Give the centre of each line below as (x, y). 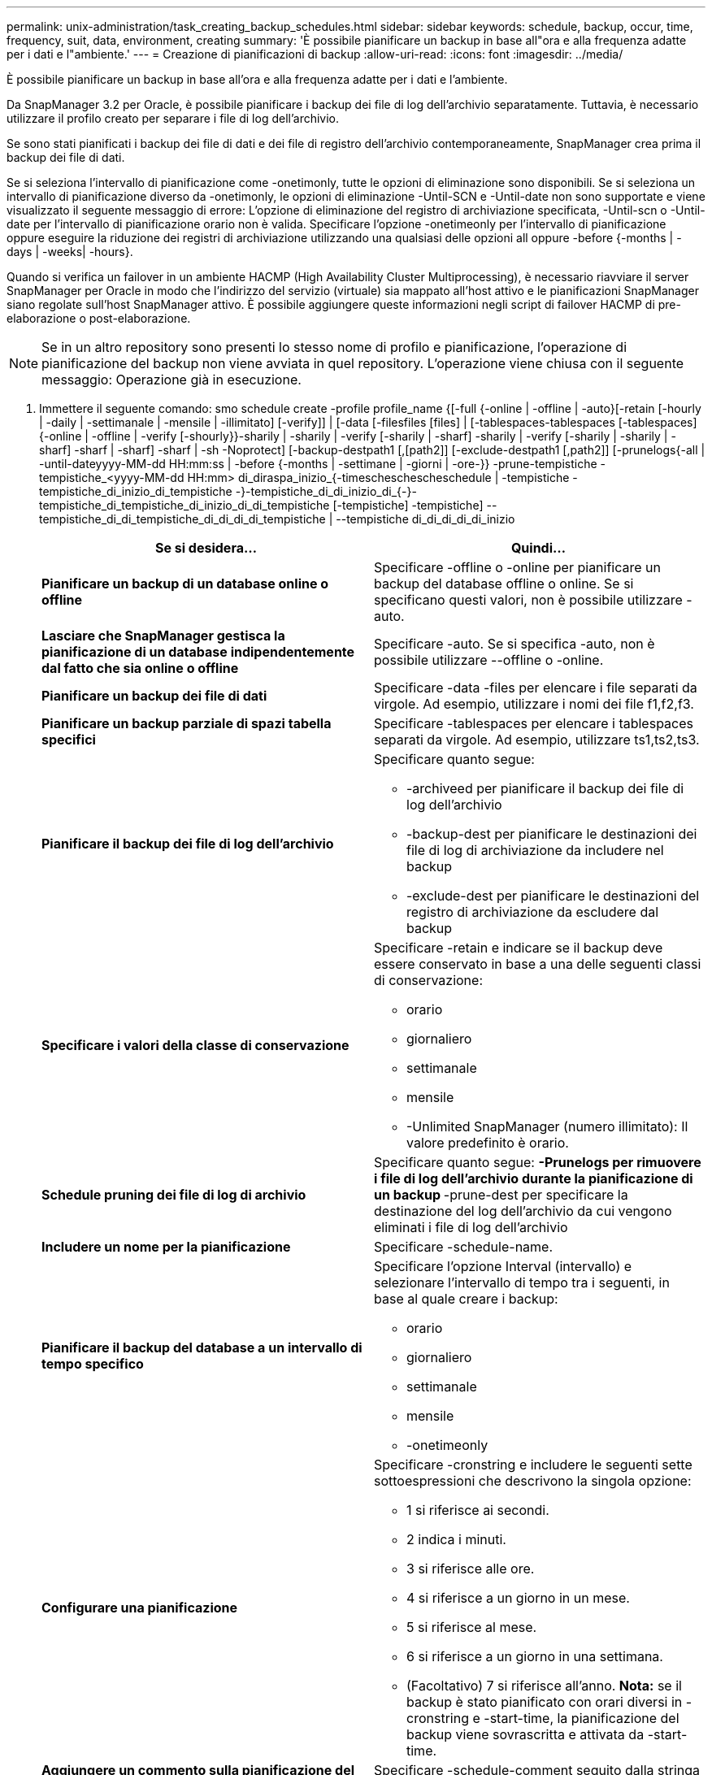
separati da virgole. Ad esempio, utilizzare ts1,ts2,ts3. (537, 740)
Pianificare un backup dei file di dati (154, 696)
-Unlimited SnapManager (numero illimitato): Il (547, 1126)
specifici (69, 740)
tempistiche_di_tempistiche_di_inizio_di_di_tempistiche (185, 505)
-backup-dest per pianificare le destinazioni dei (552, 834)
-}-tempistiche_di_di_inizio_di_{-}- (326, 491)
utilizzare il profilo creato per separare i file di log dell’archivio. (173, 118)
